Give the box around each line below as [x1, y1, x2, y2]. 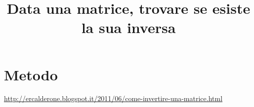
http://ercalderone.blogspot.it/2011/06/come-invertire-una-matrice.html [4, 93, 223, 103]
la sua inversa [81, 17, 176, 37]
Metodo [4, 64, 58, 84]
